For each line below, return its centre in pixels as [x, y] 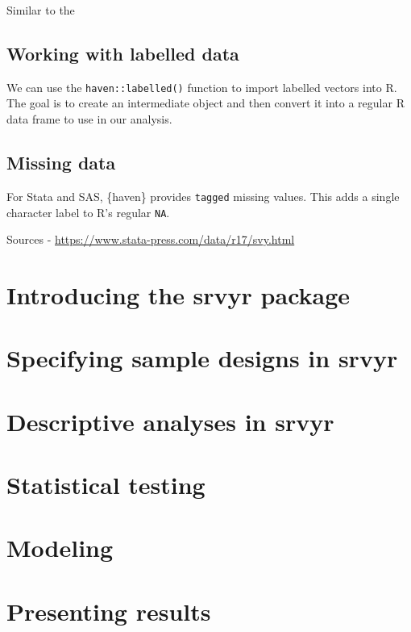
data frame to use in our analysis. [89, 119]
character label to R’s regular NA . [88, 212]
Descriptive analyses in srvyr [170, 421]
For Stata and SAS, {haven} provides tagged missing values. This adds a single [203, 196]
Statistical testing [106, 485]
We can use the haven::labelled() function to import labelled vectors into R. [202, 87]
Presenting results [109, 611]
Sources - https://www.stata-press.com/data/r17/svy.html [151, 239]
